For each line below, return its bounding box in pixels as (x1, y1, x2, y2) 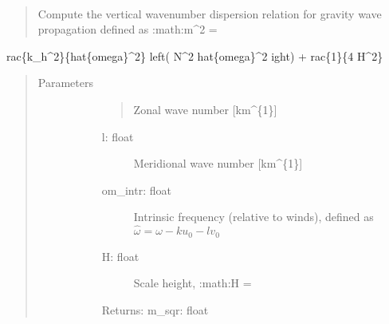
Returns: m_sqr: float (101, 301, 209, 318)
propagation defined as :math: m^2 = (37, 21, 218, 38)
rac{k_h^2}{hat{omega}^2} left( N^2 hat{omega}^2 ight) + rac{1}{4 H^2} (6, 47, 383, 64)
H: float (101, 247, 139, 264)
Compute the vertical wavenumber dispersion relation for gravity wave (37, 5, 382, 22)
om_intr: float (101, 181, 171, 198)
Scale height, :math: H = (133, 275, 252, 291)
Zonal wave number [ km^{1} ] (133, 101, 277, 117)
